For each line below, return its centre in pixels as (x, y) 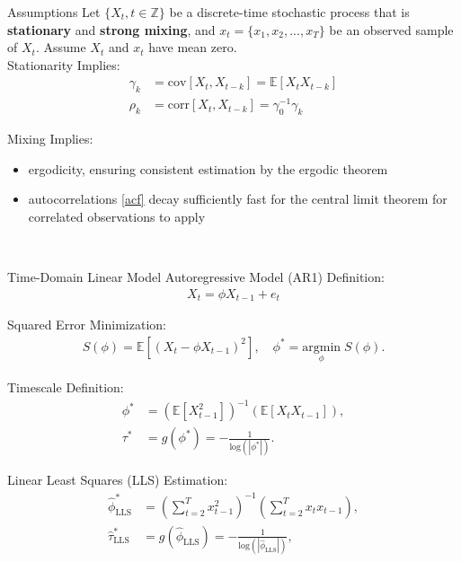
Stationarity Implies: (64, 64)
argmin (322, 347)
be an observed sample (391, 29)
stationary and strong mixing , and (111, 29)
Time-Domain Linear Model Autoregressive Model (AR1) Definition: (196, 277)
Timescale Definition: (66, 387)
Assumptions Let (54, 12)
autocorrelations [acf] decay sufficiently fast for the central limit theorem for (238, 199)
